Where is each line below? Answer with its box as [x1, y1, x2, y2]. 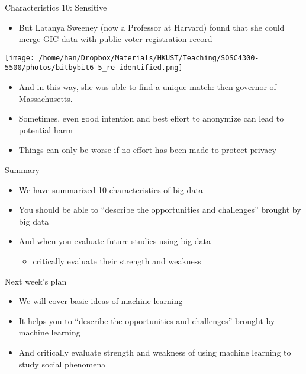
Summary [5, 164, 40, 176]
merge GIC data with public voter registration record [18, 33, 212, 45]
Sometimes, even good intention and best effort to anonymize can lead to [18, 112, 284, 124]
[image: [5, 53, 35, 62]
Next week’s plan [5, 274, 67, 287]
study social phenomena [18, 357, 106, 370]
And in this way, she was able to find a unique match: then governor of [18, 81, 276, 93]
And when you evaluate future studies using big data [18, 235, 211, 247]
